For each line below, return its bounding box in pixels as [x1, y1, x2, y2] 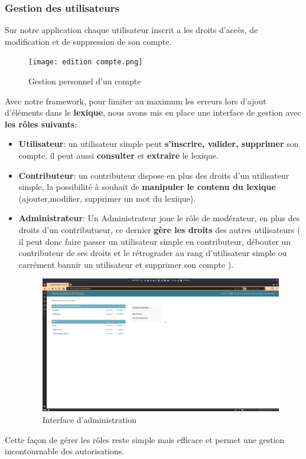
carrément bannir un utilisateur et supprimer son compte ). [18, 258, 234, 270]
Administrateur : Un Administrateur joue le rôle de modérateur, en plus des [18, 212, 300, 224]
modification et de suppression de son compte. [5, 35, 172, 47]
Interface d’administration [42, 414, 137, 426]
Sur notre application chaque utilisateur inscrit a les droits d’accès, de [5, 24, 258, 36]
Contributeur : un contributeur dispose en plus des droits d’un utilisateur [18, 169, 289, 181]
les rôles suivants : [5, 117, 77, 130]
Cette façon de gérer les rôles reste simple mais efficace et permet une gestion [5, 433, 285, 445]
